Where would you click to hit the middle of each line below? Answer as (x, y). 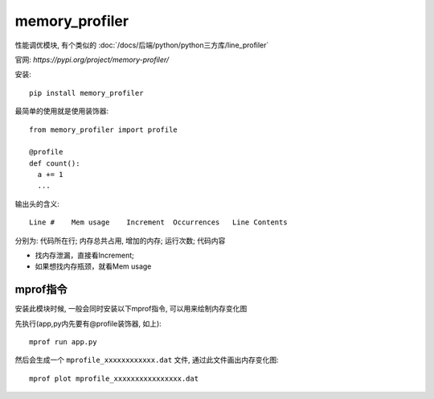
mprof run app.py (63, 342)
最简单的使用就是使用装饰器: (62, 111)
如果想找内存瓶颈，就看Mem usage (93, 266)
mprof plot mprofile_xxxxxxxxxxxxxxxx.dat (114, 378)
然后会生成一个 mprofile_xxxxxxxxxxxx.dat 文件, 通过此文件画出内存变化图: (147, 360)
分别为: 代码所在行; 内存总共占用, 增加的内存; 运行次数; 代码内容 (120, 241)
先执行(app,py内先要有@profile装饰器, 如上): (88, 323)
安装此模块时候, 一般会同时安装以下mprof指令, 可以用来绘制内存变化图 (131, 309)
